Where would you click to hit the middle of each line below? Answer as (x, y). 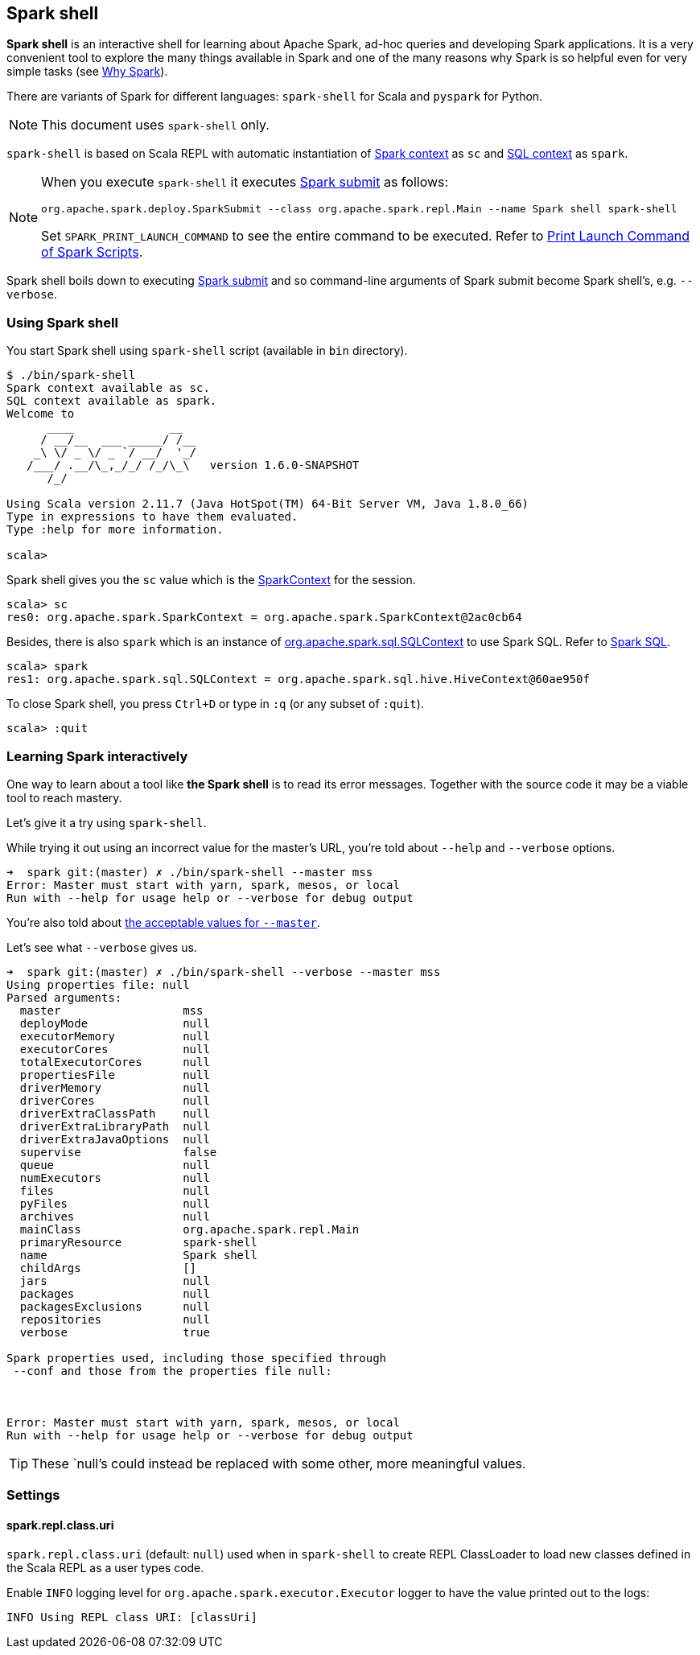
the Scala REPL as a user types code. (105, 1567)
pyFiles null (115, 1203)
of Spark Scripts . (92, 252)
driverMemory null (115, 1087)
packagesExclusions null (115, 1306)
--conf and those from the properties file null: (173, 1371)
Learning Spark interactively (97, 756)
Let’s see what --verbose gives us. (102, 947)
